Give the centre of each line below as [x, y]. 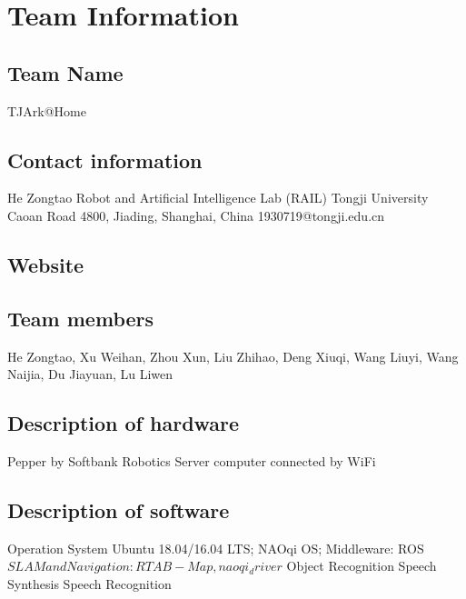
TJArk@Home [47, 110]
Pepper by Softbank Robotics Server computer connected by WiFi [192, 460]
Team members [81, 318]
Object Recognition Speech [362, 566]
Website [46, 264]
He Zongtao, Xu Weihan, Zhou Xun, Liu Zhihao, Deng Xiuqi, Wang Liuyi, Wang [233, 356]
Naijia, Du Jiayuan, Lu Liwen [90, 374]
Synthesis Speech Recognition [89, 583]
